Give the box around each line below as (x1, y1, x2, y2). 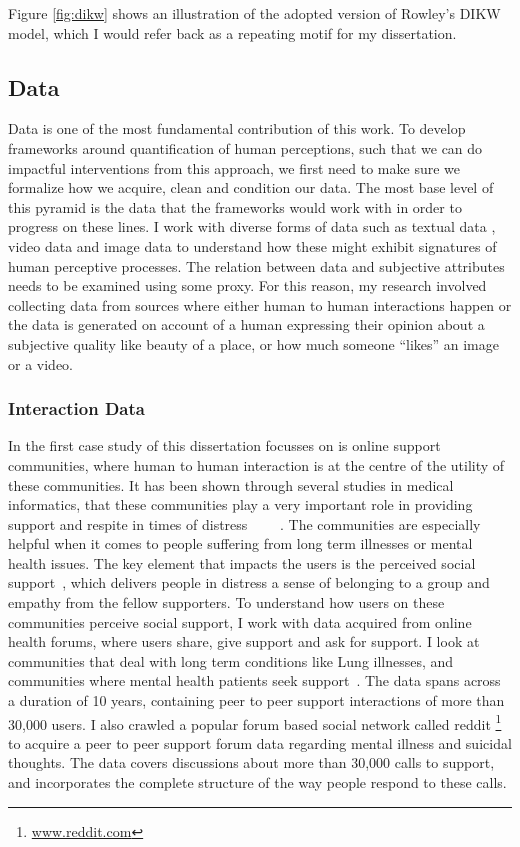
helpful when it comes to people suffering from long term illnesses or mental (8, 533, 473, 554)
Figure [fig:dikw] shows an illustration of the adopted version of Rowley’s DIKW (8, 3, 501, 23)
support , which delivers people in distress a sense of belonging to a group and (8, 572, 490, 593)
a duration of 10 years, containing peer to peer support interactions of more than (8, 690, 505, 711)
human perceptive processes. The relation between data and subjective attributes (8, 255, 505, 276)
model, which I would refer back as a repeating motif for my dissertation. (8, 22, 457, 43)
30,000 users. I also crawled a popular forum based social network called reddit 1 (8, 710, 502, 734)
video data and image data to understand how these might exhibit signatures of (8, 235, 497, 256)
